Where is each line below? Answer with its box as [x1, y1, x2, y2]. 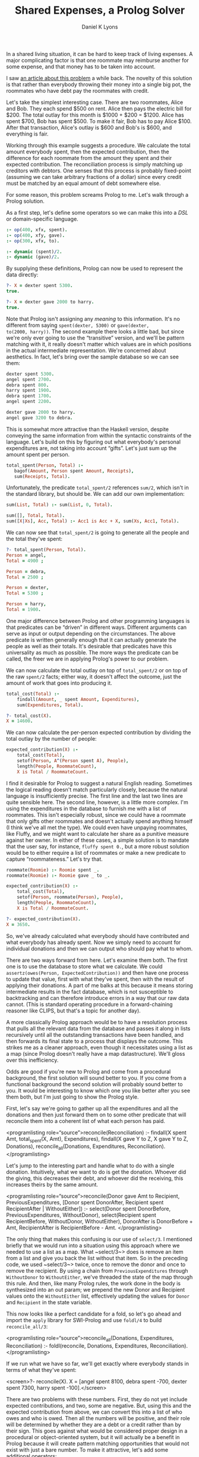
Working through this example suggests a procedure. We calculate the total [6, 141, 191, 149]
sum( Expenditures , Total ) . [17, 702, 84, 708]
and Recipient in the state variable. [6, 1299, 92, 1306]
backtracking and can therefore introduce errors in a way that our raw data [6, 994, 189, 1002]
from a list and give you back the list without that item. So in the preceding [6, 1255, 188, 1262]
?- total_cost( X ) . [6, 713, 52, 719]
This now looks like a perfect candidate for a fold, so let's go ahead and [6, 1310, 182, 1317]
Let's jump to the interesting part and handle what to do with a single [6, 1162, 175, 1169]
